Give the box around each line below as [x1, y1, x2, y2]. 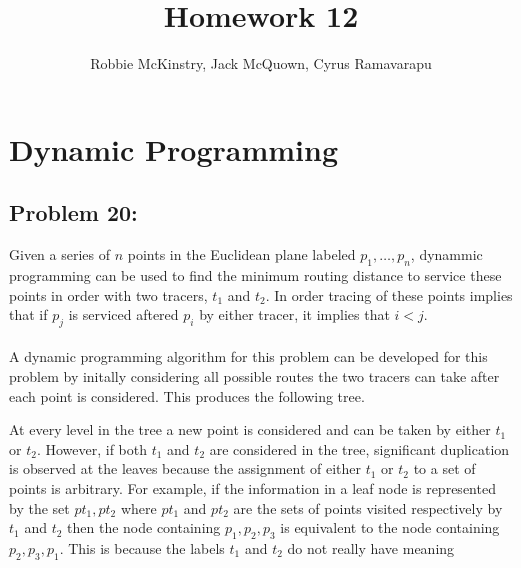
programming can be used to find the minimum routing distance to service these [9, 264, 502, 285]
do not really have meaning [287, 538, 455, 559]
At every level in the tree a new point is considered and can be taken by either [9, 419, 491, 440]
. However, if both [36, 438, 148, 459]
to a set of [413, 458, 476, 479]
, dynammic [410, 244, 483, 265]
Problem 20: [9, 197, 138, 228]
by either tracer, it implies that [199, 304, 390, 325]
